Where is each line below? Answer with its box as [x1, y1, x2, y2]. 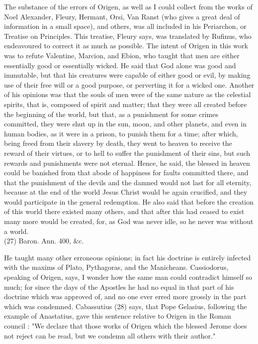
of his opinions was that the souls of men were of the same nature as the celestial [4, 89, 251, 100]
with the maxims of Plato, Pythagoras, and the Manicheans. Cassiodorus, [4, 262, 229, 272]
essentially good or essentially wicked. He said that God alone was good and [4, 60, 236, 70]
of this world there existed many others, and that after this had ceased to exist [4, 206, 245, 217]
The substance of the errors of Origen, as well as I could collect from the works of [4, 1, 253, 11]
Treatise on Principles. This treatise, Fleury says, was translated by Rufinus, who [4, 30, 252, 41]
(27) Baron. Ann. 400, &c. [4, 235, 84, 246]
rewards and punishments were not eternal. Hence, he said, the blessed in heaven [4, 157, 250, 168]
